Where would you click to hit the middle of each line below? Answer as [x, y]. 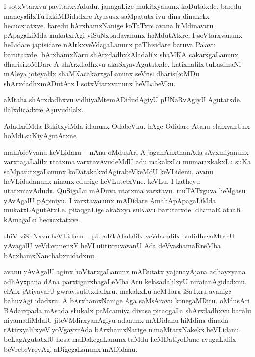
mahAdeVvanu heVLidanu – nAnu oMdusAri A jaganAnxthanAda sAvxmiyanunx [126, 152]
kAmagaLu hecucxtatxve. [42, 219]
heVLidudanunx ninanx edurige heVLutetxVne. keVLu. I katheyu [102, 181]
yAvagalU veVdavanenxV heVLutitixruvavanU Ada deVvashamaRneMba [112, 246]
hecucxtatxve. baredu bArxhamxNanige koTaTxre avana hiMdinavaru [109, 25]
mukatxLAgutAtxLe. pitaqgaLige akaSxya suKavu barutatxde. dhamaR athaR [123, 210]
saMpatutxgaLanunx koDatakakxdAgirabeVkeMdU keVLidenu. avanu [109, 171]
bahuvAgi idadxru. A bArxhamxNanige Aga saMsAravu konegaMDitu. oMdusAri [127, 301]
